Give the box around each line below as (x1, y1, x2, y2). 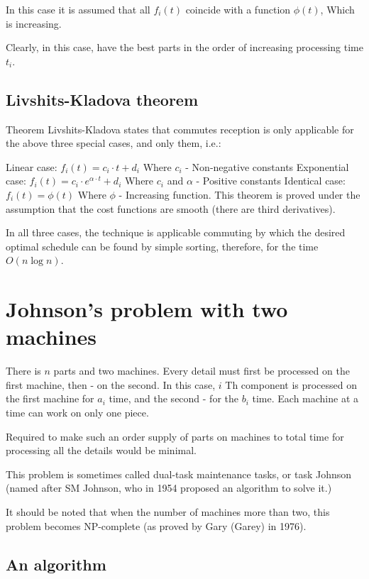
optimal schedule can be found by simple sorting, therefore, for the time (6, 238, 319, 253)
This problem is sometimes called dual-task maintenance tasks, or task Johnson (6, 466, 352, 481)
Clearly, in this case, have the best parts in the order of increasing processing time (6, 40, 363, 55)
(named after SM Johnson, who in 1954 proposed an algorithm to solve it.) (6, 480, 332, 495)
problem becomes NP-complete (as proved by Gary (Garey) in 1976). (6, 518, 307, 533)
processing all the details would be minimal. (6, 443, 197, 458)
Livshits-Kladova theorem (6, 88, 199, 110)
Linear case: (6, 159, 57, 174)
